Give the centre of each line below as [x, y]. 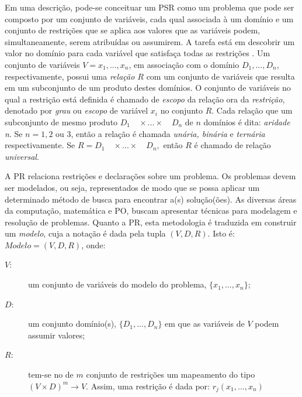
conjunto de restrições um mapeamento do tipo [171, 374]
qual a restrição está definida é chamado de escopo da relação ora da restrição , [145, 99]
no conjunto [181, 110]
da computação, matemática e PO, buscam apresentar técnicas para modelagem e [151, 211]
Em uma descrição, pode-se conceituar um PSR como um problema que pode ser [150, 7]
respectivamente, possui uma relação [70, 76]
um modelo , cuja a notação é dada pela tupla [85, 233]
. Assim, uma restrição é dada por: [148, 386]
